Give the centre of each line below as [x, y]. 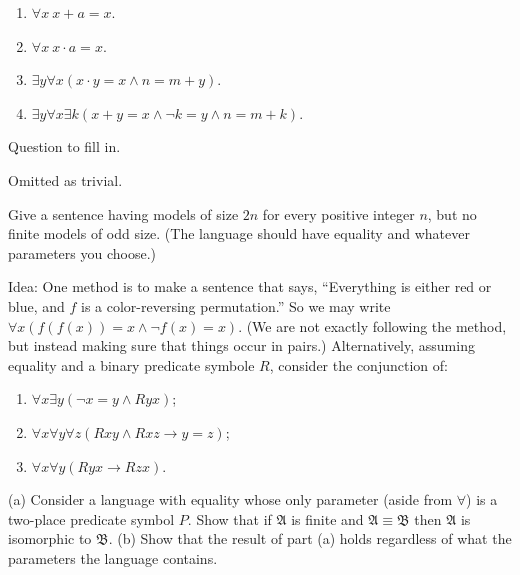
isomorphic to [50, 538]
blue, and [36, 305]
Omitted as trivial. [65, 179]
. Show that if [229, 518]
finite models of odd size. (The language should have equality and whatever [239, 233]
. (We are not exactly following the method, [372, 325]
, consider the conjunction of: [358, 364]
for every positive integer [338, 213]
